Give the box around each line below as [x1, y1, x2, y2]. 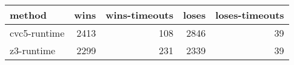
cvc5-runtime [10, 26, 65, 40]
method [10, 8, 47, 22]
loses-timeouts [215, 8, 284, 22]
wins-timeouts [105, 8, 174, 22]
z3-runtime [10, 43, 56, 57]
